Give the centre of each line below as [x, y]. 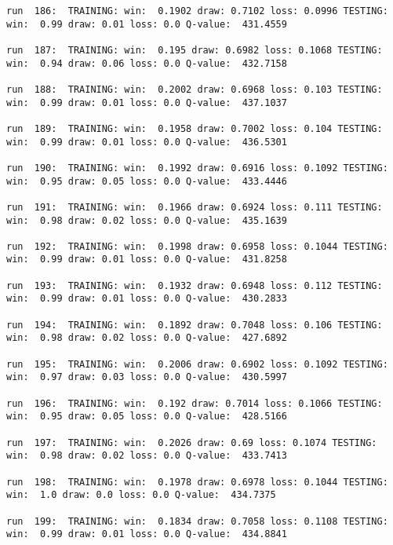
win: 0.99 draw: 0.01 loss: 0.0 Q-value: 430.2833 [147, 299]
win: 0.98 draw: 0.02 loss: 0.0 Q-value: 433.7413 [147, 456]
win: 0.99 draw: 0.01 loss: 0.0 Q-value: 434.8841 [147, 534]
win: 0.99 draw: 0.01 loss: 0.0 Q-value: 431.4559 [147, 24]
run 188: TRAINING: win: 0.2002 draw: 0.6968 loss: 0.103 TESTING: [195, 89]
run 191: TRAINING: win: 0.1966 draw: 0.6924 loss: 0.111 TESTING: [195, 207]
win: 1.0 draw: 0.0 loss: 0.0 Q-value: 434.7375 [141, 495]
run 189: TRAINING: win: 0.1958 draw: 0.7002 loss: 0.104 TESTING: [195, 128]
